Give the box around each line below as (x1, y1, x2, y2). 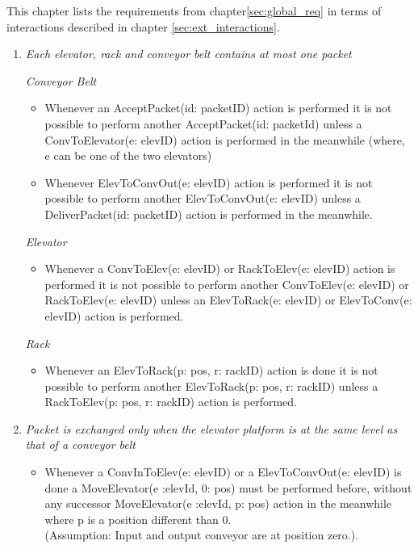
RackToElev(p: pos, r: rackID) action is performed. (44, 393, 298, 410)
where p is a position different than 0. (44, 510, 232, 527)
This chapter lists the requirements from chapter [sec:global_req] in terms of (6, 2, 382, 19)
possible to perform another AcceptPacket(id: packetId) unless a (44, 115, 362, 132)
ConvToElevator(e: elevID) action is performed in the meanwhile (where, (44, 131, 405, 148)
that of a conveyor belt (25, 436, 136, 453)
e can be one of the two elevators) (44, 147, 212, 164)
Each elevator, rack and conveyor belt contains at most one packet (25, 45, 352, 62)
